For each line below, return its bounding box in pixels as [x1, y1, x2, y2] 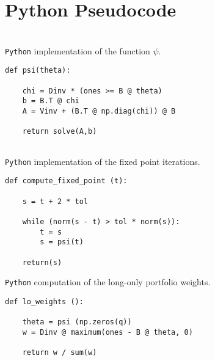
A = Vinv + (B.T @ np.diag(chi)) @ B [22, 107, 176, 115]
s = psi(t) [40, 238, 84, 247]
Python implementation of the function [5, 44, 150, 57]
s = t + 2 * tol [22, 197, 89, 206]
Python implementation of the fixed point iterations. [5, 155, 200, 167]
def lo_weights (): [5, 297, 84, 306]
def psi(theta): [5, 66, 71, 75]
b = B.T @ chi [22, 97, 79, 106]
